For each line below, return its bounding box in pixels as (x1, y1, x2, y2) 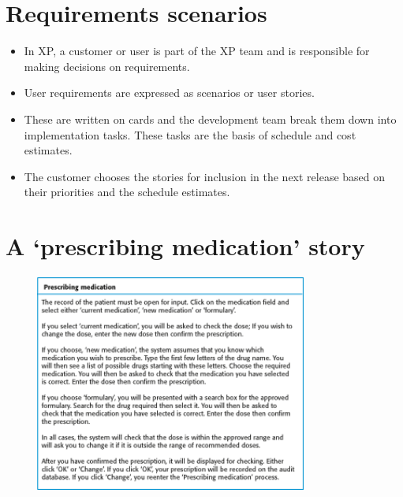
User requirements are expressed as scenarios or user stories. (24, 84, 315, 101)
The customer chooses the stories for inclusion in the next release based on (24, 168, 386, 184)
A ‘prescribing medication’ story (6, 230, 365, 262)
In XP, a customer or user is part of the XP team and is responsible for (24, 43, 370, 59)
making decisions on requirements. (24, 57, 190, 74)
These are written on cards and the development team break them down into (24, 110, 397, 127)
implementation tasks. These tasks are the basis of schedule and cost (24, 126, 356, 143)
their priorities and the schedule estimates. (24, 184, 230, 200)
